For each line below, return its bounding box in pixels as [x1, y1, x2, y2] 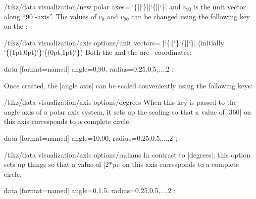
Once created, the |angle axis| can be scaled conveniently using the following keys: [4, 80, 253, 90]
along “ [4, 11, 26, 21]
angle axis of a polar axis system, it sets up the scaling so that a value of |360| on [4, 106, 251, 117]
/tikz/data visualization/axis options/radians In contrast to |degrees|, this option [4, 149, 251, 159]
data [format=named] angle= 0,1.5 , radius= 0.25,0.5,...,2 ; [4, 185, 176, 196]
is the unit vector [194, 1, 246, 11]
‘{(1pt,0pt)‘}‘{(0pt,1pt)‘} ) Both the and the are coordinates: [4, 47, 192, 57]
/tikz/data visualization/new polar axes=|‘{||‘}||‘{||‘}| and [4, 1, 181, 11]
